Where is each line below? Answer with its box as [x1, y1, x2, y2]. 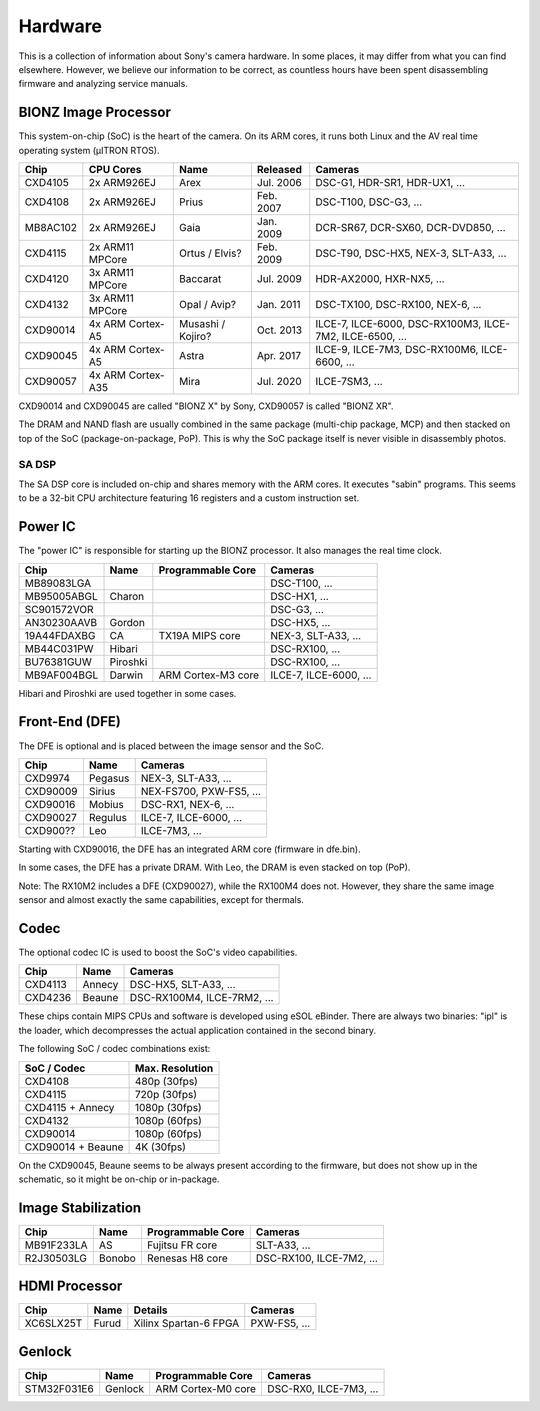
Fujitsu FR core [146, 1238, 218, 1252]
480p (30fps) [134, 1074, 199, 1088]
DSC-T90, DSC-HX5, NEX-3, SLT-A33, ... [315, 246, 507, 260]
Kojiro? [178, 330, 212, 344]
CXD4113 [24, 978, 67, 992]
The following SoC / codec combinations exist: [18, 1043, 211, 1055]
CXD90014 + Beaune [24, 1140, 124, 1154]
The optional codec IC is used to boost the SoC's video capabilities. [18, 946, 298, 958]
